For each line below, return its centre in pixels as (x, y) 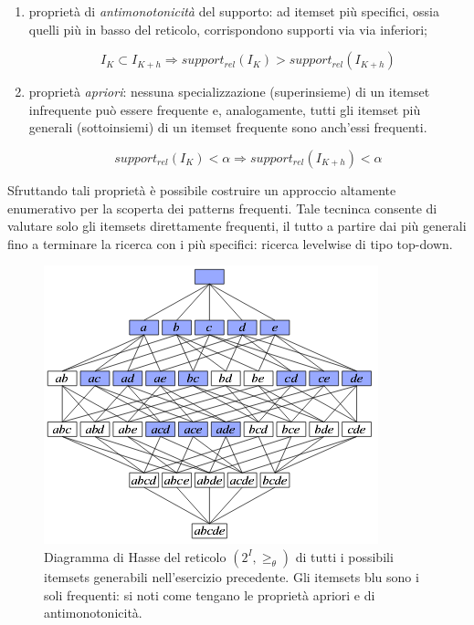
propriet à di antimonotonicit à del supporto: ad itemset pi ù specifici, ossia (234, 11)
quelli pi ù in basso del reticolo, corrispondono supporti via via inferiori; (228, 29)
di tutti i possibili (344, 556)
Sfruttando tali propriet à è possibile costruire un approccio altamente (202, 189)
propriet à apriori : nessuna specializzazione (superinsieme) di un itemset (229, 92)
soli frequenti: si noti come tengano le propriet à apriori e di (210, 594)
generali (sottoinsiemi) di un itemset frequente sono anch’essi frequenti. (228, 127)
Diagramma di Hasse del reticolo (135, 556)
